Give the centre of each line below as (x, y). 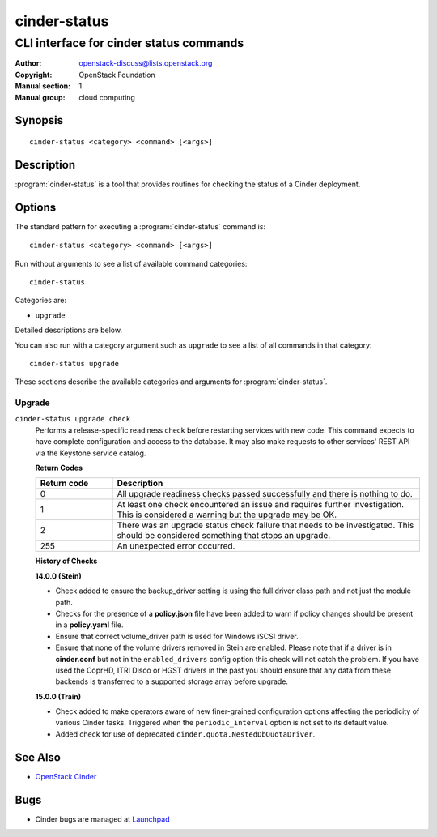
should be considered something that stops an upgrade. (224, 536)
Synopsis (39, 120)
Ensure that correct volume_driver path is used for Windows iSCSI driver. (177, 636)
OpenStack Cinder (66, 776)
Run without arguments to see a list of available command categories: (131, 263)
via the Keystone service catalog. (91, 453)
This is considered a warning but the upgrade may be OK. (227, 515)
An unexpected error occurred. (176, 546)
